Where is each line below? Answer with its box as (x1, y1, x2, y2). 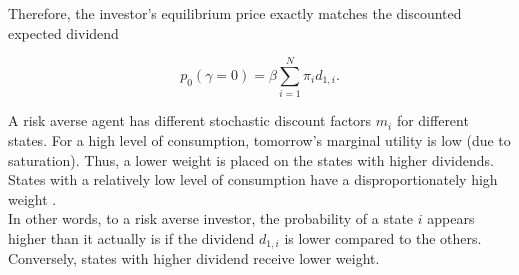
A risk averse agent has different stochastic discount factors (8, 110, 372, 131)
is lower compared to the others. (284, 227, 482, 248)
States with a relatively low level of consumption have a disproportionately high (8, 169, 498, 190)
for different (396, 110, 469, 131)
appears (427, 208, 475, 229)
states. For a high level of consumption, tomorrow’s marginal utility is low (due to (8, 129, 511, 150)
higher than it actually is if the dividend (8, 227, 255, 248)
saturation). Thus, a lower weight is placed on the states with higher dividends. (8, 149, 494, 170)
